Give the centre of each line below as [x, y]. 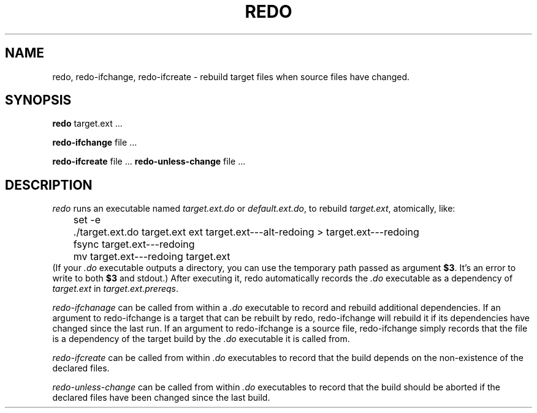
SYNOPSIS [38, 100]
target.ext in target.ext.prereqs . [116, 289]
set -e [87, 220]
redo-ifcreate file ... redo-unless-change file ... [149, 162]
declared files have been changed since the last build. [161, 398]
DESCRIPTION [49, 185]
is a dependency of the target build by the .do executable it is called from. [201, 339]
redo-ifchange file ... [95, 143]
